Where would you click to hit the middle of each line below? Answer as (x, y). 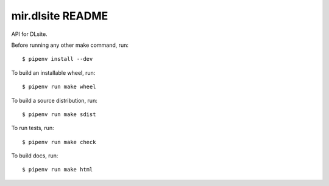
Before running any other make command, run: (70, 45)
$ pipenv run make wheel (59, 87)
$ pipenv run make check (59, 142)
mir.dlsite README (60, 16)
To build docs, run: (35, 156)
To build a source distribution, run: (54, 100)
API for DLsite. (30, 34)
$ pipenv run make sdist (59, 114)
